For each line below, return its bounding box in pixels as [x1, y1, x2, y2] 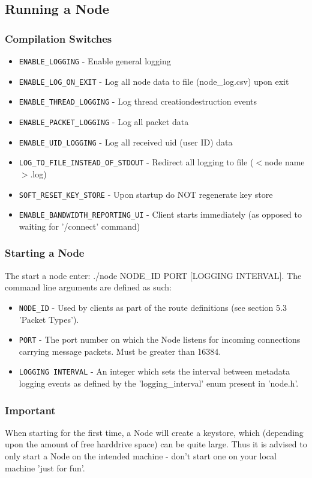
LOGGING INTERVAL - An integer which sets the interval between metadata [19, 365, 290, 378]
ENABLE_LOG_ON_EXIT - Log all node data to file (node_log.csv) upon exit [19, 75, 289, 87]
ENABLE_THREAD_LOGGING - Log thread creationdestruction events [19, 95, 257, 108]
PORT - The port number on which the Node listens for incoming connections [19, 333, 301, 346]
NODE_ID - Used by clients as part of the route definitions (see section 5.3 [19, 301, 287, 313]
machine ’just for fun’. [5, 461, 85, 474]
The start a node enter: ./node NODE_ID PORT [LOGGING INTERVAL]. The [5, 269, 302, 281]
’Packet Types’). [19, 313, 79, 325]
